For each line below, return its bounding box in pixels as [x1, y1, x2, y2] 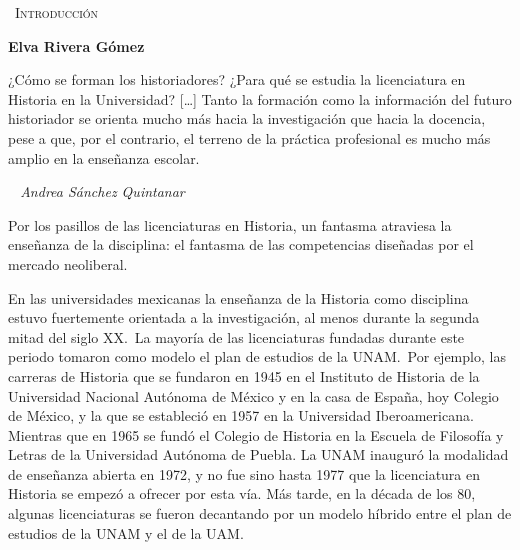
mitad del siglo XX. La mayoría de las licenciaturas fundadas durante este [8, 326, 465, 347]
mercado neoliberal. [8, 253, 128, 274]
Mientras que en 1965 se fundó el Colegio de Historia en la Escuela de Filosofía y [8, 424, 504, 445]
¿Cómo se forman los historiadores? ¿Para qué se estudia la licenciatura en [8, 69, 466, 90]
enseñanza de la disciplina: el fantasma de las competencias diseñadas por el [8, 234, 474, 255]
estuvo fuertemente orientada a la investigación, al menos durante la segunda [8, 307, 480, 328]
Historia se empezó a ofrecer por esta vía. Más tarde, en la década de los [8, 483, 453, 504]
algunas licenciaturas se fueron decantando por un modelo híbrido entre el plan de [8, 503, 512, 524]
